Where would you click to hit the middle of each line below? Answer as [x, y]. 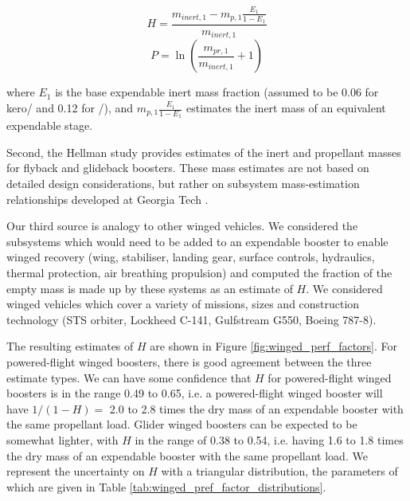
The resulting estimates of [70, 346]
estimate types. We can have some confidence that [129, 377]
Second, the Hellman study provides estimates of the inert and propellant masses [204, 152]
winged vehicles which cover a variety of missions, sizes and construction [183, 304]
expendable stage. [50, 125]
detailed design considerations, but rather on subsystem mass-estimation [183, 184]
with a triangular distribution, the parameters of [279, 471]
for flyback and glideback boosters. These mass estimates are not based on [188, 168]
